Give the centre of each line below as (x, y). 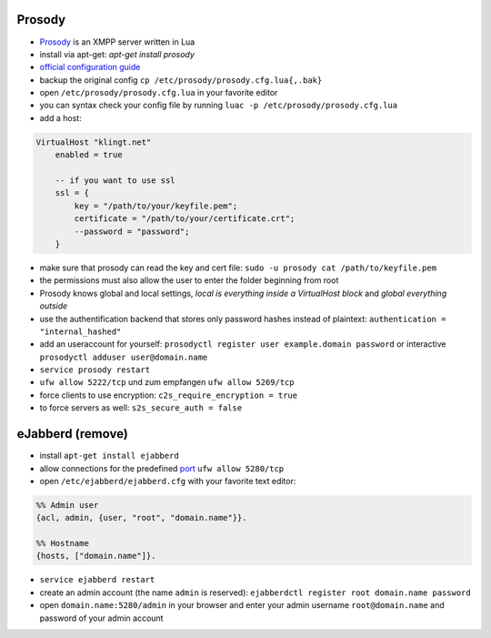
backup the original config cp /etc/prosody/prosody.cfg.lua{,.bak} (181, 80)
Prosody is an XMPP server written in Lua (117, 42)
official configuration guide (90, 67)
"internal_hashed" (80, 331)
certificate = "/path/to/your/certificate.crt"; (185, 219)
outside (54, 306)
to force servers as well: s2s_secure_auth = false (141, 408)
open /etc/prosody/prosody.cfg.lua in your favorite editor (159, 93)
